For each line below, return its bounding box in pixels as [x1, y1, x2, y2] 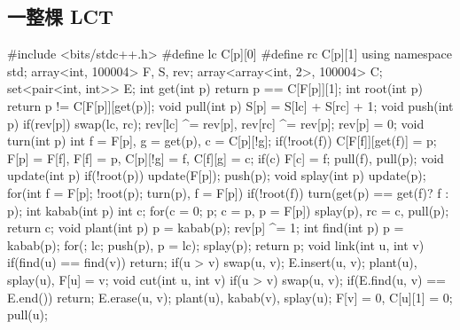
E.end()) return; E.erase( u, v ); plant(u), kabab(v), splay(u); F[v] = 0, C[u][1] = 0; [7, 287, 453, 306]
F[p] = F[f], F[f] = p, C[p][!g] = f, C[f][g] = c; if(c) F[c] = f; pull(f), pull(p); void [7, 148, 444, 167]
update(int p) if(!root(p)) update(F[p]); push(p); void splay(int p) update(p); [7, 166, 426, 185]
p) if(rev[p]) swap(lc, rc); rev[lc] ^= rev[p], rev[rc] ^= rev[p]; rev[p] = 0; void [7, 114, 425, 132]
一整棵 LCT [7, 3, 113, 30]
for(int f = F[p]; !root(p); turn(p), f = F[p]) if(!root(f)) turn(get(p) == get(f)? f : [7, 183, 449, 201]
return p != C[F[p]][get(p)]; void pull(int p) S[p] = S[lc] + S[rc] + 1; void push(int [7, 96, 454, 114]
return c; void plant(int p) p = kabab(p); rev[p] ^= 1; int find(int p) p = [7, 218, 404, 237]
